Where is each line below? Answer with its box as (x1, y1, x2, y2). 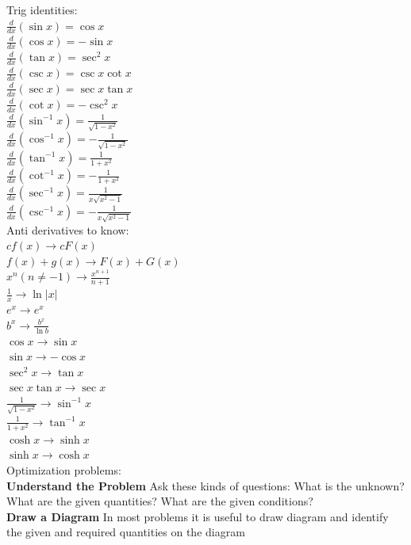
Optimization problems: (6, 461, 121, 478)
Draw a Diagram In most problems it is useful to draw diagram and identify (6, 508, 389, 524)
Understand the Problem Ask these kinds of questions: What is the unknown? (6, 477, 405, 494)
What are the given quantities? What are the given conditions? (6, 493, 313, 509)
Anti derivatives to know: (6, 221, 129, 238)
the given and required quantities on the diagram (6, 524, 245, 540)
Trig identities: (6, 2, 78, 17)
